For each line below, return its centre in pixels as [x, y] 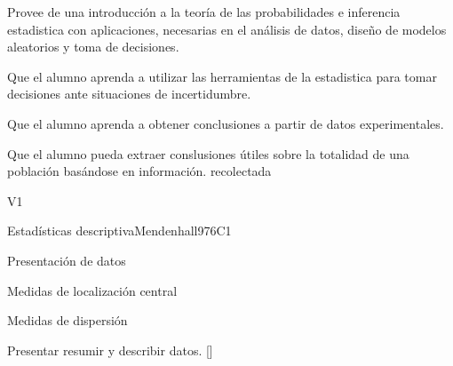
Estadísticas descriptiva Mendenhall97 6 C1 [119, 231]
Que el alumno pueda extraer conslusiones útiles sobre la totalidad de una [208, 153]
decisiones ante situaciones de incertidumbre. [129, 94]
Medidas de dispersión [68, 320]
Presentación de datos [67, 260]
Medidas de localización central [92, 290]
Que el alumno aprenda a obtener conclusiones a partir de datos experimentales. [226, 123]
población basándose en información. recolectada [139, 171]
